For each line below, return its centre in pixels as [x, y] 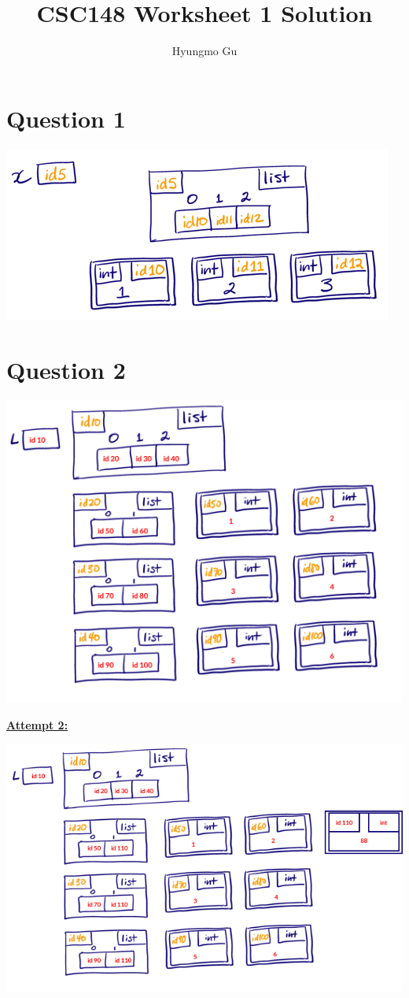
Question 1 [66, 118]
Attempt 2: [37, 724]
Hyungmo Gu [204, 51]
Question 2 [66, 370]
